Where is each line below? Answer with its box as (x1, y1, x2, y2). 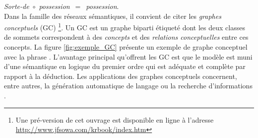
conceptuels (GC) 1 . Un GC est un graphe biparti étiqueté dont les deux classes (4, 21, 245, 32)
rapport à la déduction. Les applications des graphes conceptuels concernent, (4, 70, 237, 81)
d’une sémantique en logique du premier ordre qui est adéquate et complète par (4, 61, 246, 71)
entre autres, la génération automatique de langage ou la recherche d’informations (4, 80, 253, 91)
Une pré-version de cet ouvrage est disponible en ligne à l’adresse (15, 114, 214, 125)
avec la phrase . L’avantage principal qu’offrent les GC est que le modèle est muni (4, 51, 253, 62)
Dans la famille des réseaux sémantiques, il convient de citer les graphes (4, 10, 221, 21)
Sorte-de (4, 1, 29, 11)
